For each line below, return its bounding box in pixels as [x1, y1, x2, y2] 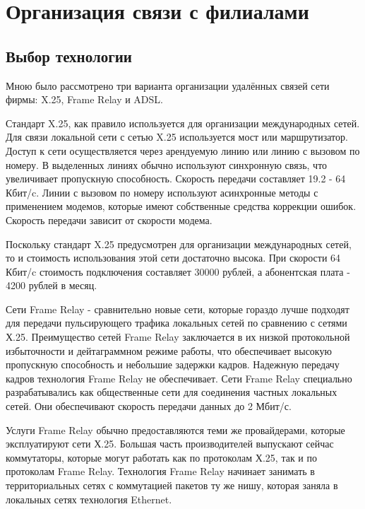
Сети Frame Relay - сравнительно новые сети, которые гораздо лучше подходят [6, 301, 349, 316]
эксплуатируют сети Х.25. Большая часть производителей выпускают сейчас [6, 436, 334, 451]
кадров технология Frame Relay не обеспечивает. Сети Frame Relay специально [6, 370, 352, 385]
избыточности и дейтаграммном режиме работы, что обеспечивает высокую [6, 343, 332, 358]
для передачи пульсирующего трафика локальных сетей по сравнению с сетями [6, 315, 347, 330]
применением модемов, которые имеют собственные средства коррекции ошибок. [6, 199, 357, 213]
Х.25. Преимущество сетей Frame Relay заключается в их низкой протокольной [6, 329, 350, 344]
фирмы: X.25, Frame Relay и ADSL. [6, 92, 163, 107]
